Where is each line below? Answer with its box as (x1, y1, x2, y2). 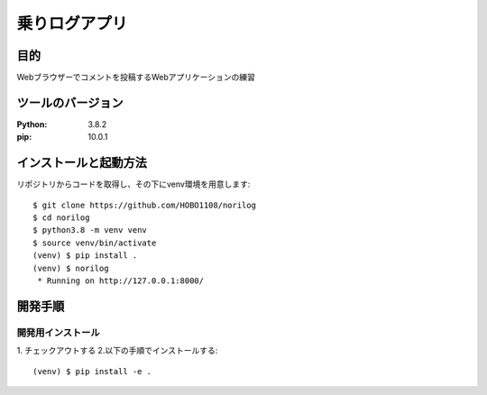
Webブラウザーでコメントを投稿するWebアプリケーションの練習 (16, 72, 256, 83)
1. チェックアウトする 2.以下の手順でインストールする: (16, 345, 218, 356)
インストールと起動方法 (16, 155, 148, 170)
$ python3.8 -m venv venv (32, 225, 148, 235)
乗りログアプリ (16, 14, 128, 33)
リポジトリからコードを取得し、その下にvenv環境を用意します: (16, 179, 251, 189)
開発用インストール (16, 326, 100, 338)
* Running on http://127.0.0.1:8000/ (37, 276, 205, 286)
